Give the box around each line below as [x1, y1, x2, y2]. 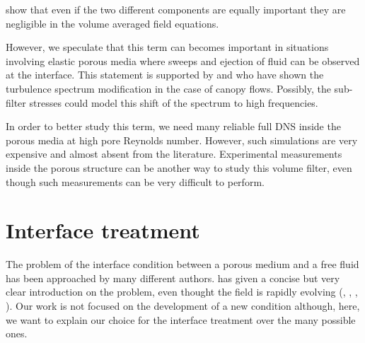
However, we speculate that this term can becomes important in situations [6, 40, 329, 54]
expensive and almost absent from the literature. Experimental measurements [6, 146, 342, 161]
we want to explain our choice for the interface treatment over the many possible [6, 312, 356, 327]
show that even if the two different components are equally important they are [6, 2, 346, 16]
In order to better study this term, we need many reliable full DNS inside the [6, 119, 341, 134]
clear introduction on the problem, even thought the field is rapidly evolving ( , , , [6, 284, 358, 299]
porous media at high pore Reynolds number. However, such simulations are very [6, 132, 358, 147]
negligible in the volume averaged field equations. [6, 16, 219, 30]
